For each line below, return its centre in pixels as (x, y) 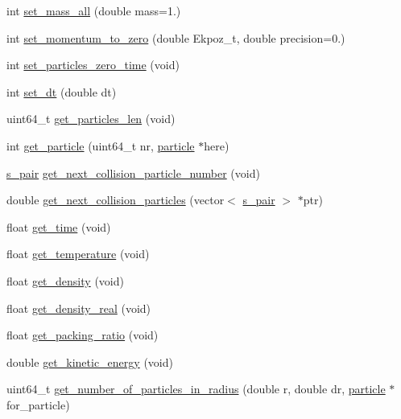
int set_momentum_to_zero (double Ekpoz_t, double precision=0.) (176, 37)
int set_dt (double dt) (62, 91)
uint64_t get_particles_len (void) (91, 119)
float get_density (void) (65, 280)
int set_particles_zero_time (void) (93, 65)
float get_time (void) (59, 226)
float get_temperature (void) (78, 254)
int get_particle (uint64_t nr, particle (101, 145)
